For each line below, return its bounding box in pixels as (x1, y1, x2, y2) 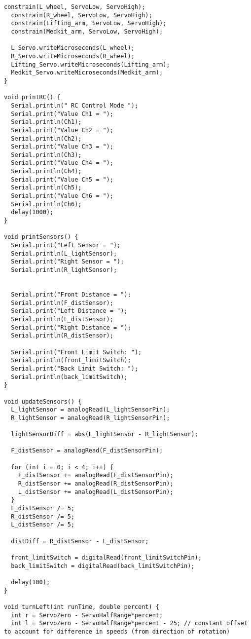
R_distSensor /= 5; (11, 513, 75, 520)
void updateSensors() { (4, 398, 82, 405)
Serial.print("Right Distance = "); (11, 324, 131, 331)
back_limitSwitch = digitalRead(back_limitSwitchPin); (11, 562, 195, 569)
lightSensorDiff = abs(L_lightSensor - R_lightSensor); (11, 431, 198, 438)
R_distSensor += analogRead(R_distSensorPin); (18, 480, 174, 488)
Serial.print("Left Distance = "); (11, 307, 128, 315)
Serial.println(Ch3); (11, 151, 82, 158)
